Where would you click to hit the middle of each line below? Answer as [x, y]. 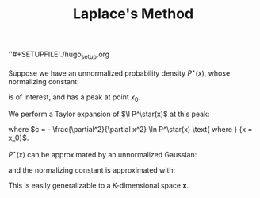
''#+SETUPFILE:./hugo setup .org [59, 55]
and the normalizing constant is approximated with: [92, 170]
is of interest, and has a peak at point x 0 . [75, 98]
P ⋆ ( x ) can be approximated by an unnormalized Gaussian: [103, 154]
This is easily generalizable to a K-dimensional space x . [99, 186]
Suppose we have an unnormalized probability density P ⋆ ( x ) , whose [119, 72]
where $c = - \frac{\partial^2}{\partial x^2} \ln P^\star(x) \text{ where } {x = [130, 130]
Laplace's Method [133, 14]
